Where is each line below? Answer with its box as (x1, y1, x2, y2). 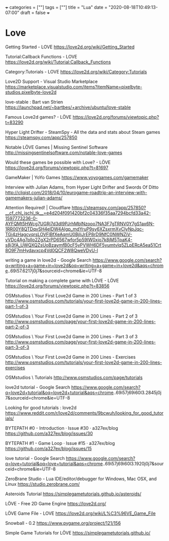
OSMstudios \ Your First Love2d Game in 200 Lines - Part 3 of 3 (5, 333, 138, 339)
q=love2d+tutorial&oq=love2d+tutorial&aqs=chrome (5, 390, 114, 396)
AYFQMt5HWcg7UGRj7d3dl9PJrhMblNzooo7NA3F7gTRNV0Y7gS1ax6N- (5, 220, 155, 226)
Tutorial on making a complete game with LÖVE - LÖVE (5, 277, 119, 283)
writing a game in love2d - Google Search (5, 257, 92, 263)
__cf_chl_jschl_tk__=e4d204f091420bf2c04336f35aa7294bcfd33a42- (5, 210, 151, 216)
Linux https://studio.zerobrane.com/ (5, 481, 80, 487)
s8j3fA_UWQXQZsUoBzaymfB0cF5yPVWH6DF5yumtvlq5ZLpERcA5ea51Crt (5, 242, 161, 248)
